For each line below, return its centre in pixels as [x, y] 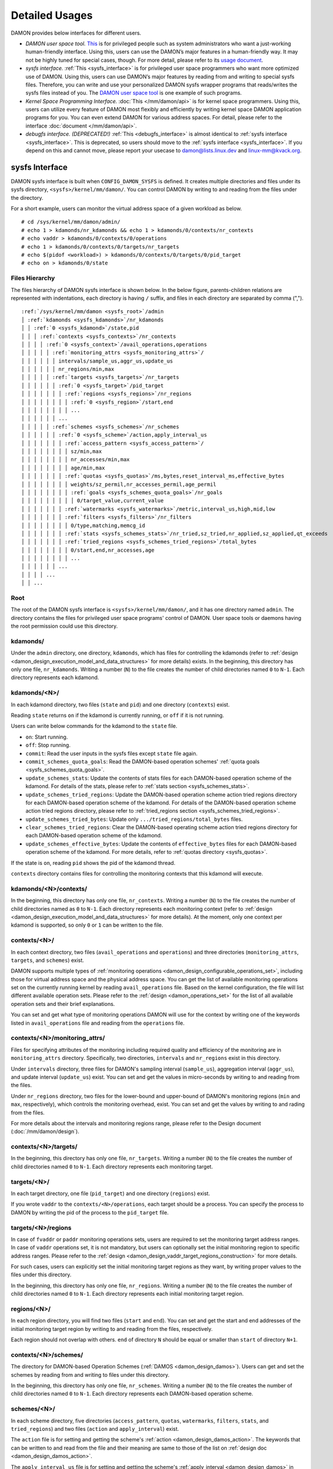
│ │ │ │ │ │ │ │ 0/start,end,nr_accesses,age [88, 550]
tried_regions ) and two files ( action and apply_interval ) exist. [95, 1428]
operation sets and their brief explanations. [63, 1004]
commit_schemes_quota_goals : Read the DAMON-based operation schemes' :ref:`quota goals [142, 762]
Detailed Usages [52, 15]
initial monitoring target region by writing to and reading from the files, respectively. [112, 1329]
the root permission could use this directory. [64, 626]
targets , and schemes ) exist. [48, 960]
